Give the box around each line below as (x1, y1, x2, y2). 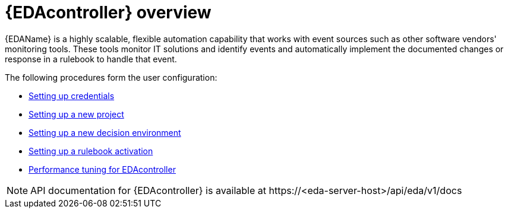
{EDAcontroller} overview (5, 2, 212, 23)
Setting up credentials (29, 90, 115, 101)
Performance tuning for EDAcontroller (29, 164, 176, 174)
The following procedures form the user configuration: (5, 72, 217, 82)
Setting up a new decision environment (29, 127, 181, 138)
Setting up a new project (29, 109, 124, 119)
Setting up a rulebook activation (29, 145, 153, 156)
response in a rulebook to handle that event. (5, 53, 177, 64)
